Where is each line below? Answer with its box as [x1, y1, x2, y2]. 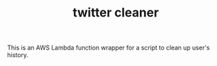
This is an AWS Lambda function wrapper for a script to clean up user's [7, 43, 210, 52]
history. [7, 51, 29, 59]
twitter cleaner [72, 5, 159, 21]
